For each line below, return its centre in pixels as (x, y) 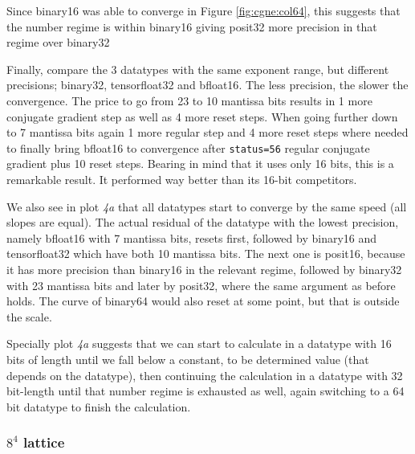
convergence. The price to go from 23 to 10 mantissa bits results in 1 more (189, 100)
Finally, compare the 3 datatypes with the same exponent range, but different (198, 69)
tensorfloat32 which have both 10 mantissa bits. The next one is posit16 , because (206, 254)
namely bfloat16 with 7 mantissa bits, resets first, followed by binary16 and (192, 237)
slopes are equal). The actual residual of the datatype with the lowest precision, (203, 222)
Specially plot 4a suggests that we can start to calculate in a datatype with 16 (199, 344)
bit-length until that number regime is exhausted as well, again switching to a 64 (205, 391)
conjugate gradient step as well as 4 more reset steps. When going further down (202, 116)
